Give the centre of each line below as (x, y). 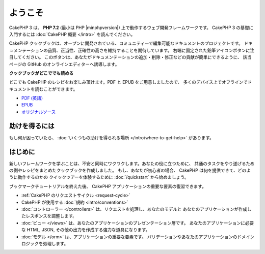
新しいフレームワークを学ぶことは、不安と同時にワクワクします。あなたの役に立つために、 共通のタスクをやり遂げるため (132, 163)
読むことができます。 (56, 89)
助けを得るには (32, 126)
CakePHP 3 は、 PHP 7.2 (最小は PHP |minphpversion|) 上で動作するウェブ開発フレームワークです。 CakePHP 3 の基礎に (131, 28)
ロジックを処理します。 (45, 243)
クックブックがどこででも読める (41, 73)
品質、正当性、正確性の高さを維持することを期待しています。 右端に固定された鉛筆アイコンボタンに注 (151, 50)
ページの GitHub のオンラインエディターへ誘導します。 (64, 64)
